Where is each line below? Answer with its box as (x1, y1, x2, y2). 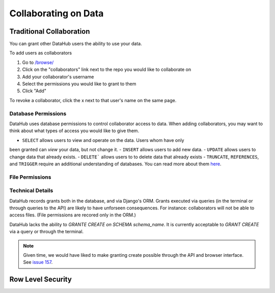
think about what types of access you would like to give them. (9, 128, 140, 134)
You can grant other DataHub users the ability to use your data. (9, 41, 142, 47)
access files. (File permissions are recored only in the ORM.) (9, 212, 136, 218)
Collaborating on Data (9, 8, 104, 19)
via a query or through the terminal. (9, 229, 84, 235)
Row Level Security (9, 275, 72, 284)
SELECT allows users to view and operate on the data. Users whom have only (22, 137, 184, 143)
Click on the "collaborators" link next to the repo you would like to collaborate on (22, 66, 191, 72)
